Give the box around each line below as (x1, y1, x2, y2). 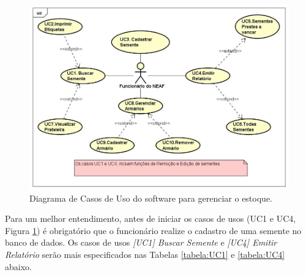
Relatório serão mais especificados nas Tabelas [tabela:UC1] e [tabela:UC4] (5, 248, 285, 260)
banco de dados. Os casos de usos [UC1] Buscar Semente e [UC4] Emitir (5, 236, 277, 249)
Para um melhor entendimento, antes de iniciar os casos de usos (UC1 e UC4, (5, 212, 296, 225)
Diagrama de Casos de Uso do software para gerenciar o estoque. (29, 191, 272, 204)
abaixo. (5, 260, 32, 273)
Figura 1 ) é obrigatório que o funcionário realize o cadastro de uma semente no (5, 224, 302, 237)
